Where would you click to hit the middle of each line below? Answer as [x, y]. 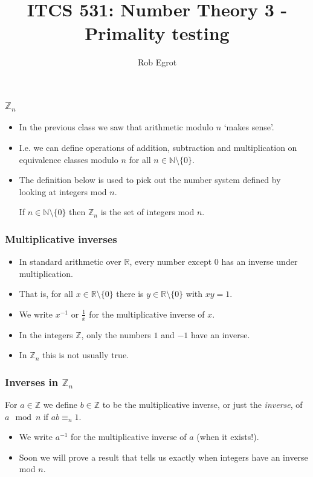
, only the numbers [116, 334]
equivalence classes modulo [69, 159]
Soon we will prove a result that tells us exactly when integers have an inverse [163, 457]
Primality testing [157, 33]
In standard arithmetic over [70, 262]
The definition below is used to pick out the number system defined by [150, 180]
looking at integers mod [63, 191]
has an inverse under [260, 262]
